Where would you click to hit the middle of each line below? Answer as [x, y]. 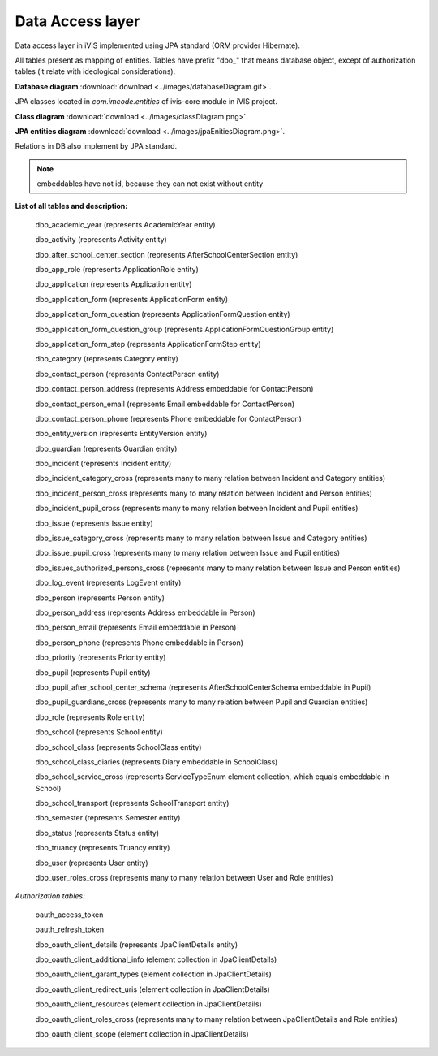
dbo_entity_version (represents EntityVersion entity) [121, 434]
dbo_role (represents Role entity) [90, 717]
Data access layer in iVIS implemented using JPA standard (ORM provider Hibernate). [157, 45]
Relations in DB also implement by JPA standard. [96, 146]
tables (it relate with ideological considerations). [95, 71]
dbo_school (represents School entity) [99, 732]
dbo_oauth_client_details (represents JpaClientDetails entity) [137, 944]
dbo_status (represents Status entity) [97, 833]
